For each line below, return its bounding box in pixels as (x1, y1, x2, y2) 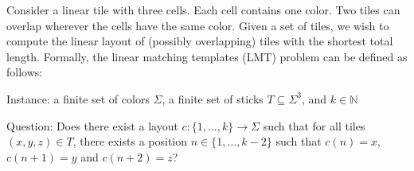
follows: (6, 64, 43, 80)
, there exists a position (72, 133, 187, 150)
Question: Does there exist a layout (6, 117, 178, 134)
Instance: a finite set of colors (6, 90, 150, 107)
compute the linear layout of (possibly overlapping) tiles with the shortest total (6, 33, 393, 49)
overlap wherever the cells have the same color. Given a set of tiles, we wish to (6, 17, 389, 33)
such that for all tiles (263, 117, 365, 134)
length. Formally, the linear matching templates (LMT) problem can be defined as (6, 48, 408, 64)
